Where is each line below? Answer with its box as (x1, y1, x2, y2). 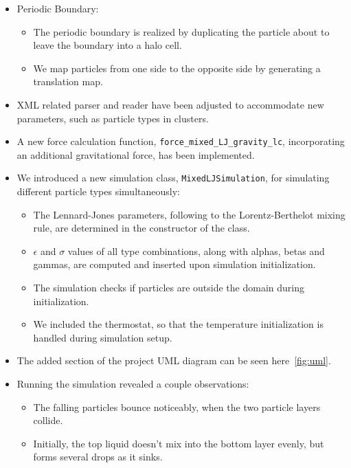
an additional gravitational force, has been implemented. (16, 147, 255, 161)
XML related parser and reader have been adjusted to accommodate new (16, 97, 324, 111)
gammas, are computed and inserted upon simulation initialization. (33, 257, 316, 271)
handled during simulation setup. (33, 330, 172, 344)
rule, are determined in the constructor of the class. (33, 221, 250, 235)
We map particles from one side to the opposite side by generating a (33, 60, 321, 75)
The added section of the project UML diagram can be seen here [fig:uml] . (16, 353, 331, 368)
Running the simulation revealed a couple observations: (16, 377, 249, 390)
